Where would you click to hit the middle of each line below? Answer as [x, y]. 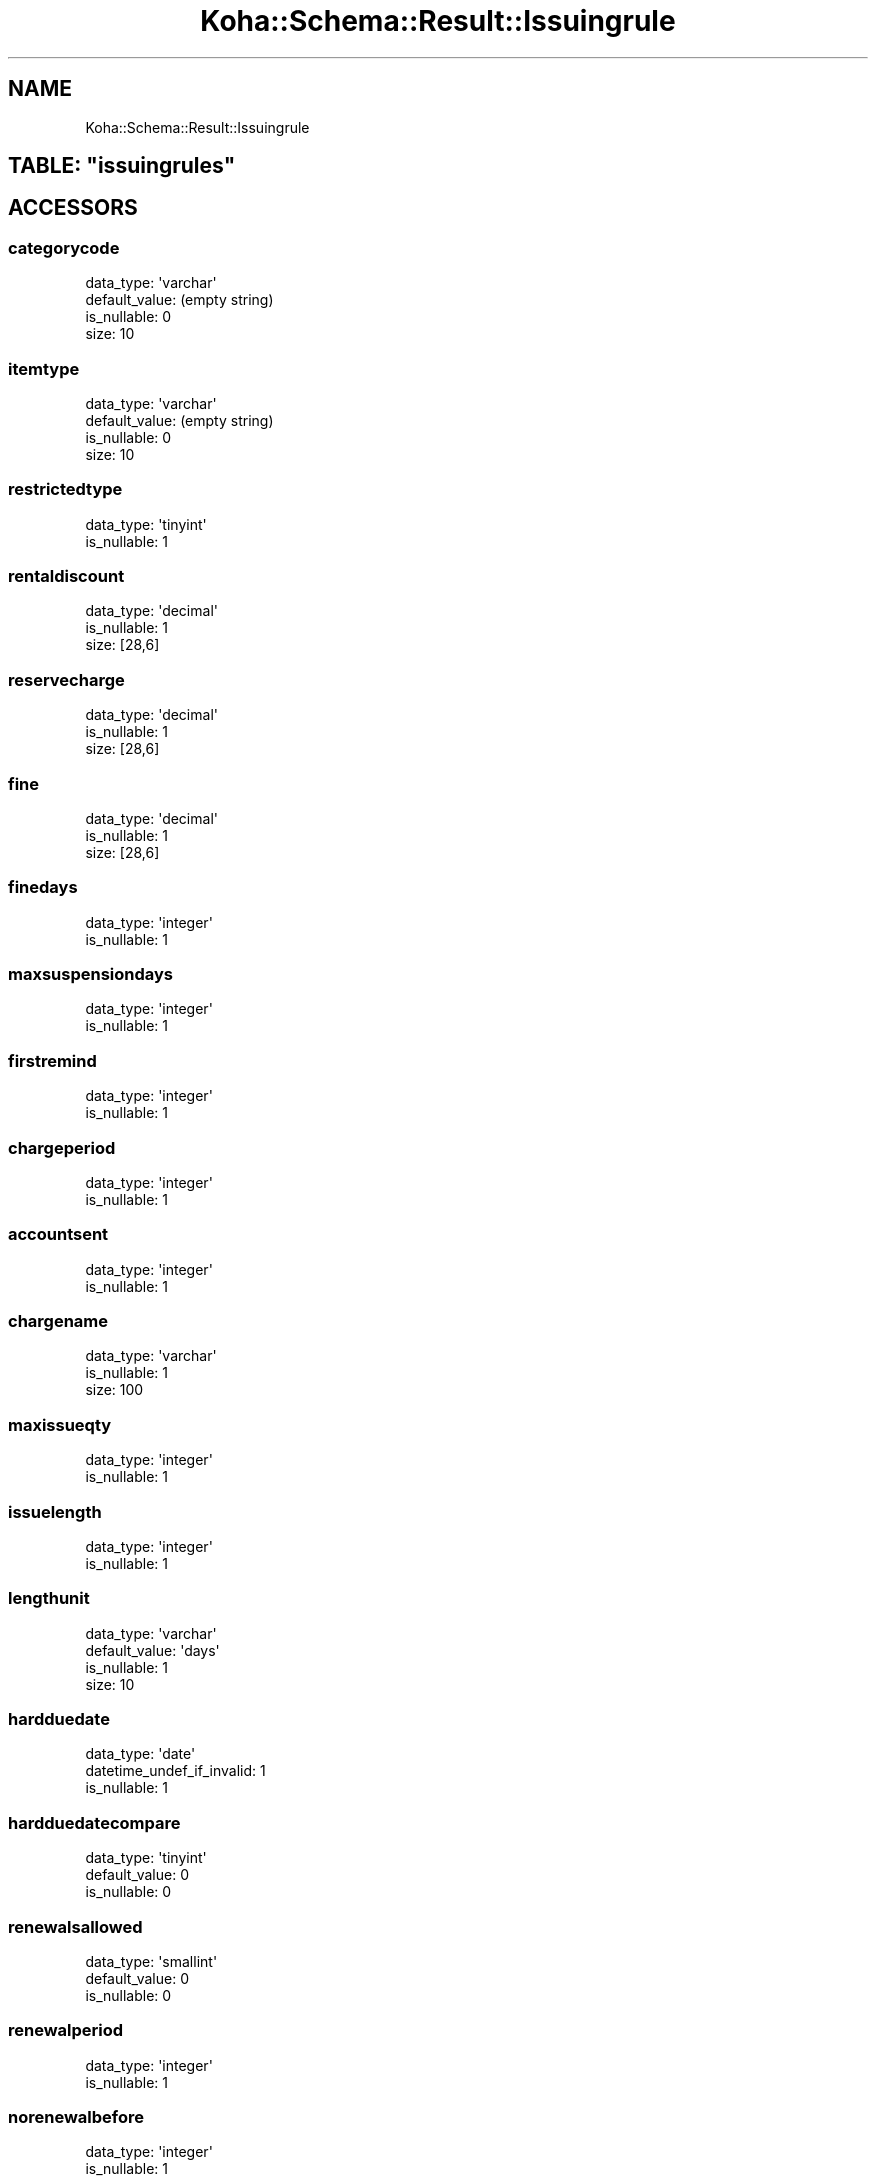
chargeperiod [62, 1147]
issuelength [55, 1511]
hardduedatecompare [94, 1822]
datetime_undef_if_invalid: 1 [175, 1771]
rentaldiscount [66, 576]
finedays [43, 887]
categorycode [64, 247]
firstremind [52, 1060]
